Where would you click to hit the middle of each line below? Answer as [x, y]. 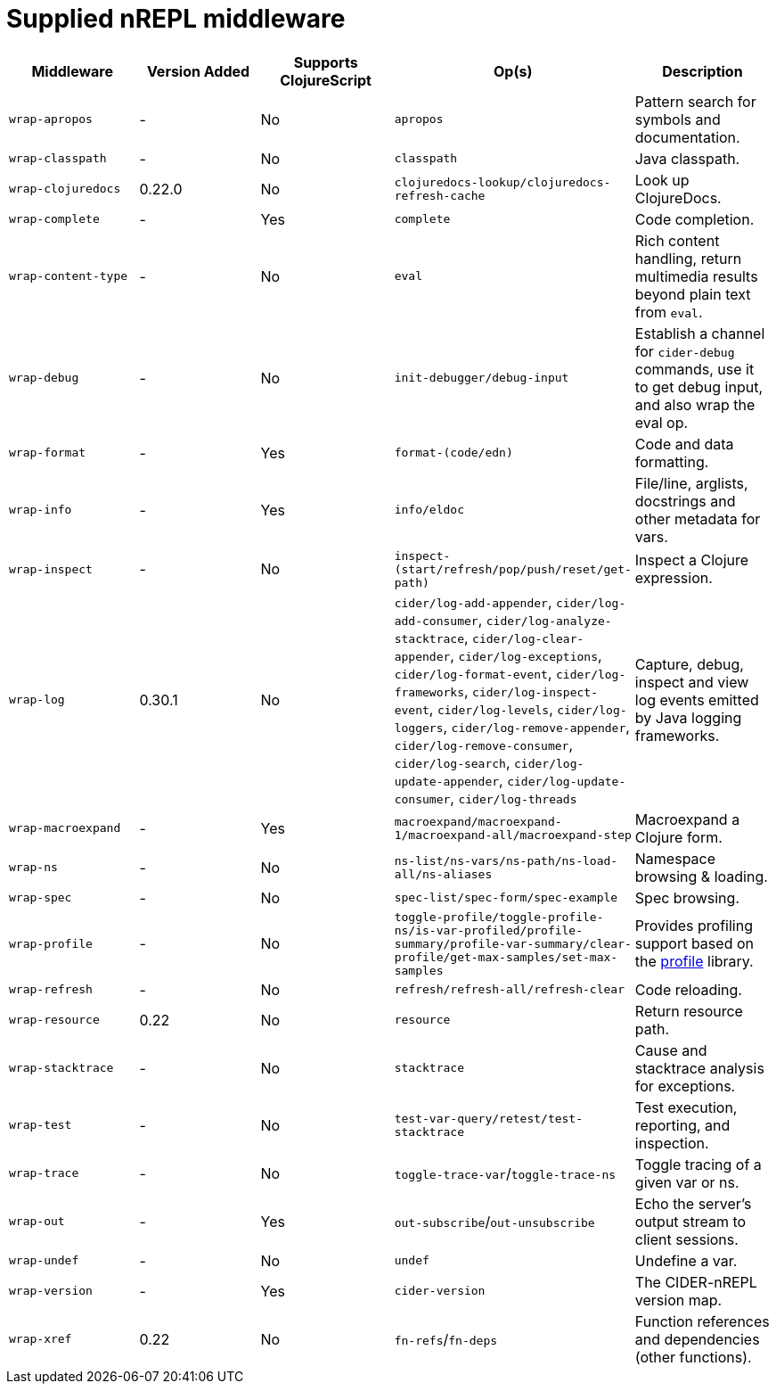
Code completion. [694, 219]
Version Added [198, 71]
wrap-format [48, 453]
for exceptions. [685, 1086]
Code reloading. [688, 989]
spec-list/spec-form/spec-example [506, 898]
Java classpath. [687, 158]
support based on [694, 944]
